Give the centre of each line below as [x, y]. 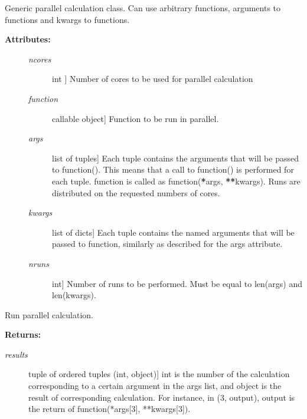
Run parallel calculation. [49, 314]
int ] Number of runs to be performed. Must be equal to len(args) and [177, 283]
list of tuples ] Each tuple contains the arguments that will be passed [175, 158]
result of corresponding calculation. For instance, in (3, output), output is [162, 397]
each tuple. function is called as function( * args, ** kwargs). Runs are [176, 181]
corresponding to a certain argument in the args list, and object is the [155, 386]
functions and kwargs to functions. [67, 19]
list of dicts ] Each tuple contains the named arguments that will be [173, 232]
